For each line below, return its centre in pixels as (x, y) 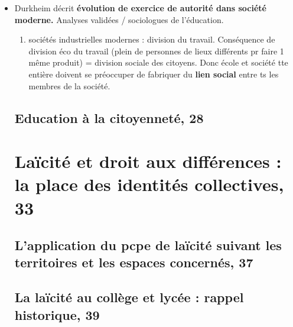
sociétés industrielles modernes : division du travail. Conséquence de (152, 39)
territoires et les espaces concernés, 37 (134, 262)
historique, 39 (57, 314)
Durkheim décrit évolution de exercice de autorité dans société (140, 8)
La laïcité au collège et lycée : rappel (129, 297)
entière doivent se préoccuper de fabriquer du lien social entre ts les (154, 74)
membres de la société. (69, 85)
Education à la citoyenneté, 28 (109, 117)
